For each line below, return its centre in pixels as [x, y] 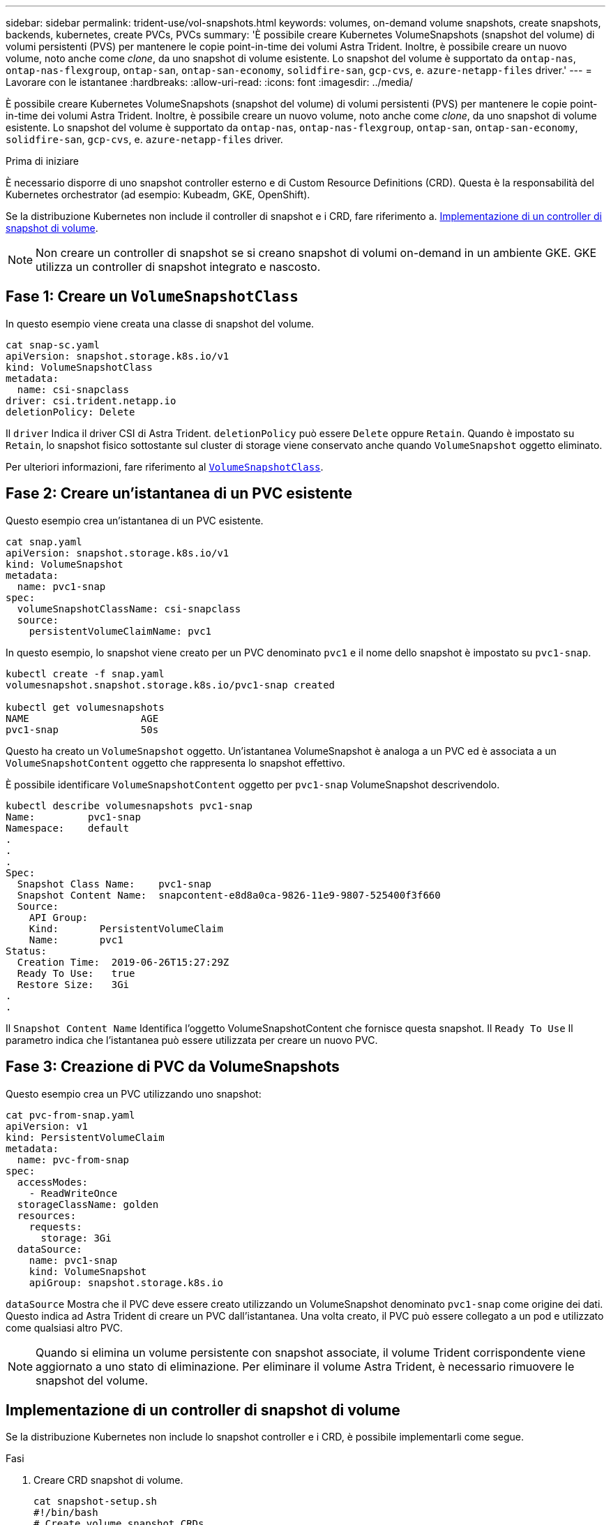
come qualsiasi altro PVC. [65, 1327]
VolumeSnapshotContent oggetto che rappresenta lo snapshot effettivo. [175, 762]
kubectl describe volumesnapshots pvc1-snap [129, 805]
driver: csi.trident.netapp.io [91, 400]
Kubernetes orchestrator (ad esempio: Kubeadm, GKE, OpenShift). [158, 194]
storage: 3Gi [76, 1238]
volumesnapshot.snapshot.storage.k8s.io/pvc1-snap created [171, 685]
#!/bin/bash [66, 1513]
